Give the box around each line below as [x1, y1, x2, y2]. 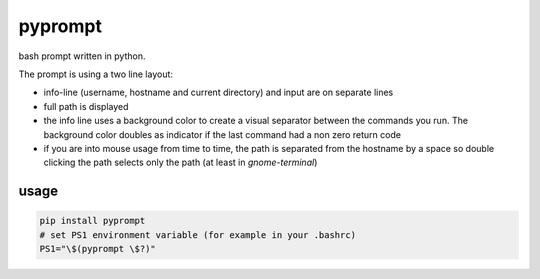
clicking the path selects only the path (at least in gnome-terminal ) [43, 156, 318, 169]
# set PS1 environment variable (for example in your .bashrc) [39, 229, 357, 240]
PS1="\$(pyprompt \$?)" [39, 243, 157, 255]
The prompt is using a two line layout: [18, 68, 174, 80]
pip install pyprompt [39, 215, 146, 227]
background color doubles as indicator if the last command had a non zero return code [43, 128, 402, 140]
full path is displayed [43, 100, 129, 112]
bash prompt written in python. [18, 50, 146, 62]
